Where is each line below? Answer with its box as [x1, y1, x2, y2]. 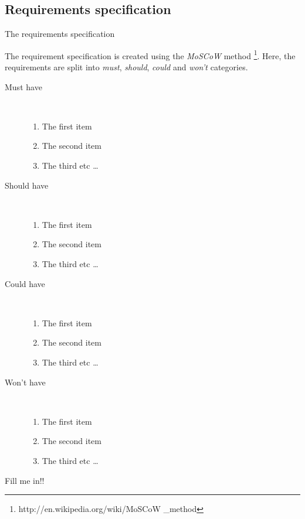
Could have [5, 277, 45, 289]
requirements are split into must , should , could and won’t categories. [5, 61, 248, 73]
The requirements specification [5, 28, 115, 40]
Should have [5, 179, 49, 191]
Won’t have [5, 375, 46, 388]
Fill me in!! [5, 474, 45, 486]
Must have [5, 80, 42, 93]
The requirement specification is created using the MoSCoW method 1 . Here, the [5, 47, 296, 62]
